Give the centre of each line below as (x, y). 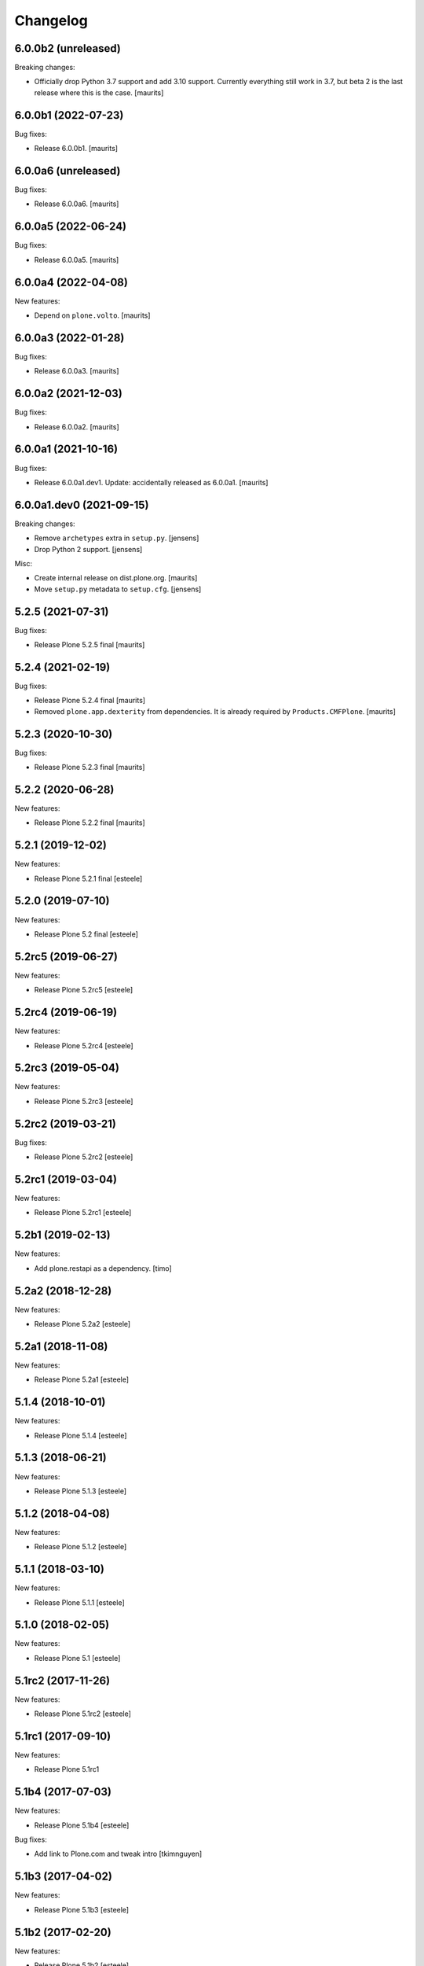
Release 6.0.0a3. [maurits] (77, 371)
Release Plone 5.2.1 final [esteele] (88, 878)
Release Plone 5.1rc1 (67, 1769)
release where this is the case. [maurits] (99, 92)
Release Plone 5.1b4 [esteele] (82, 1825)
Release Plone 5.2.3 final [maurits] (90, 768)
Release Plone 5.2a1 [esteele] (82, 1379)
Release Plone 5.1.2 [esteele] (80, 1547)
